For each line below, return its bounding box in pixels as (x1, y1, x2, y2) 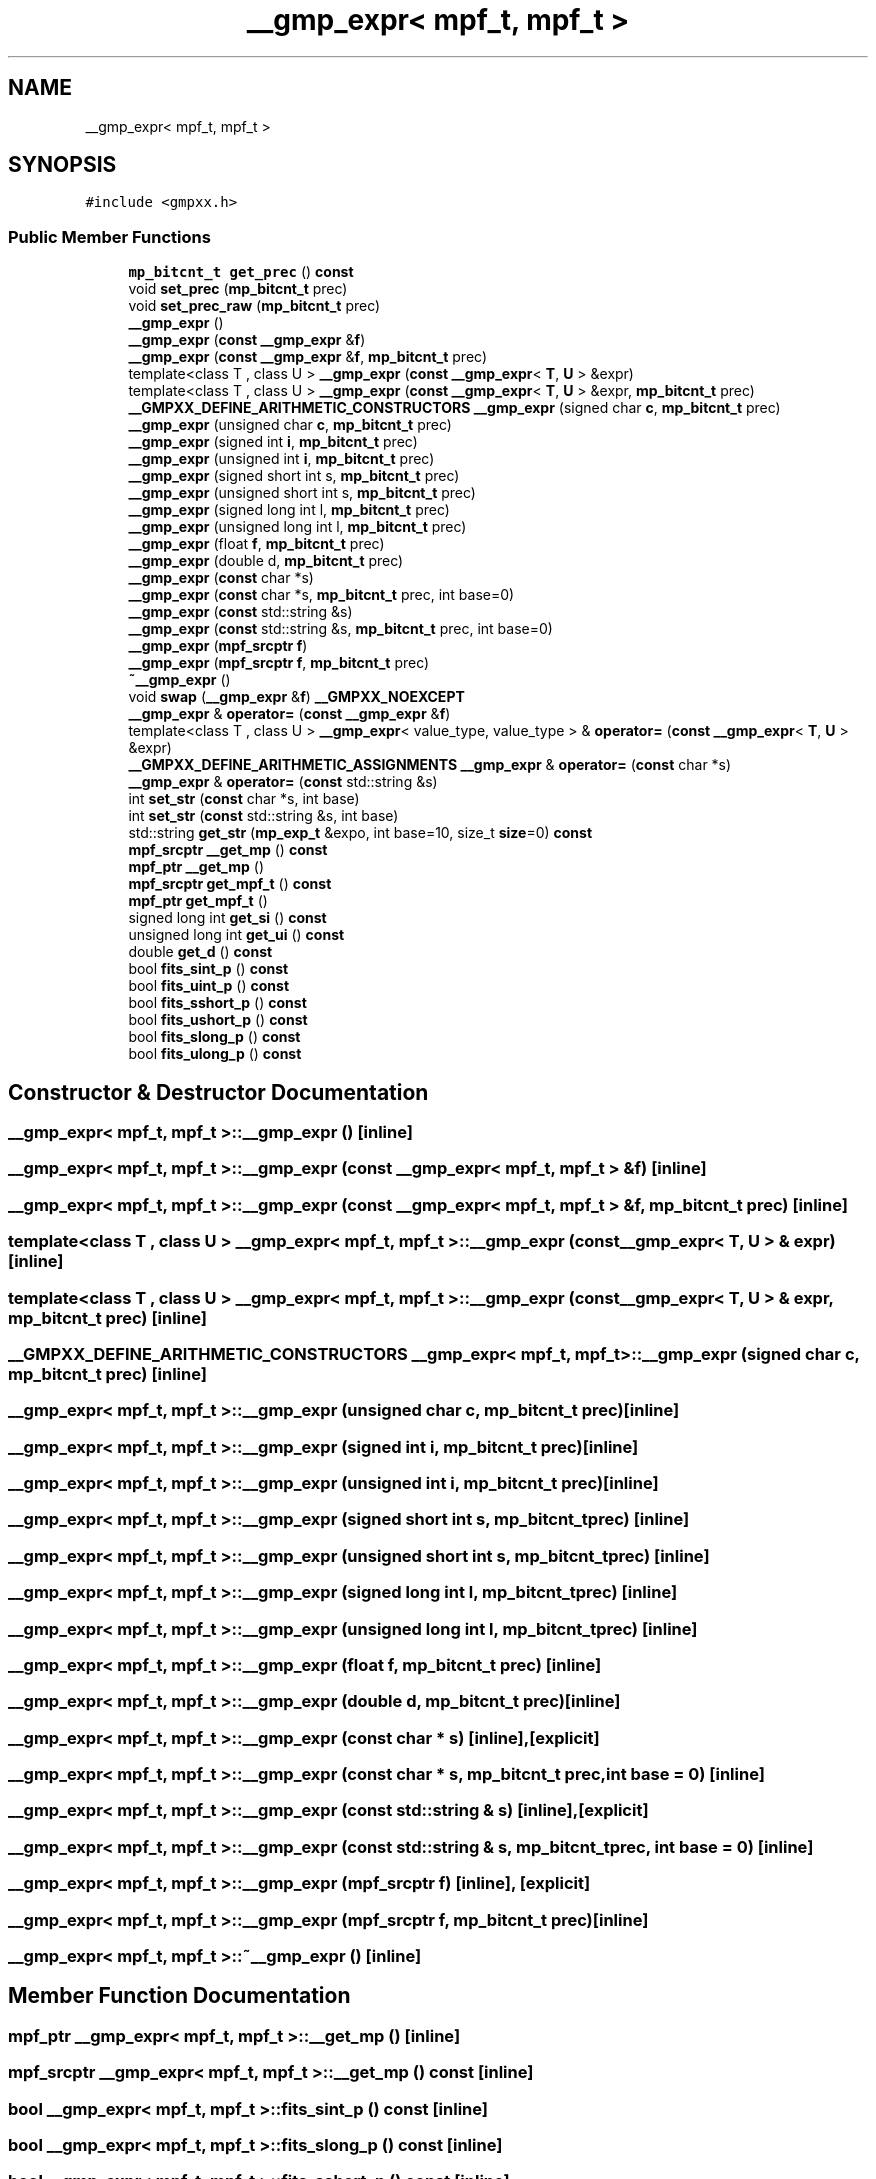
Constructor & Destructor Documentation (8, 1079, 429, 1105)
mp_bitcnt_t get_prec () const (128, 263, 354, 281)
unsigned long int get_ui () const (128, 926, 345, 944)
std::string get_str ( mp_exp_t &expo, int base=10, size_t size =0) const (128, 824, 593, 842)
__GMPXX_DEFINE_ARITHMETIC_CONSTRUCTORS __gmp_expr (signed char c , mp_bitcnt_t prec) (128, 399, 781, 417)
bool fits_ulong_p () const (128, 1045, 302, 1063)
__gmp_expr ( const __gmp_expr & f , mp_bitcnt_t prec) (128, 348, 488, 366)
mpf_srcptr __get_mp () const (128, 841, 328, 859)
